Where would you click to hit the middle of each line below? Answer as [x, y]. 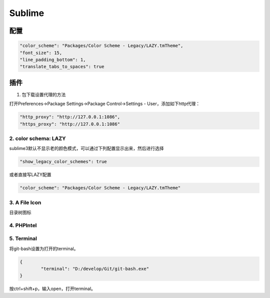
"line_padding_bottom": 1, [53, 59]
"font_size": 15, [41, 53]
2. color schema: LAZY [37, 138]
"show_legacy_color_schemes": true [63, 162]
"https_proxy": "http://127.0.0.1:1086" [70, 124]
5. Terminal [23, 238]
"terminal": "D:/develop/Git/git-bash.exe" [95, 269]
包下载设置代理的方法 [44, 94]
